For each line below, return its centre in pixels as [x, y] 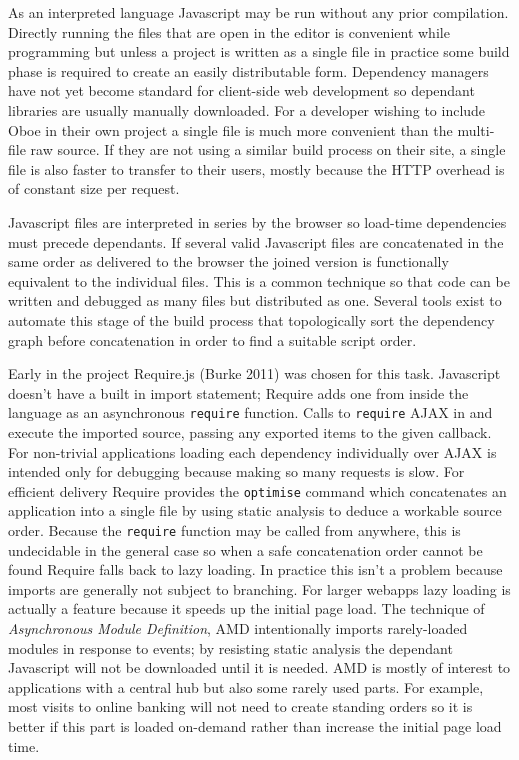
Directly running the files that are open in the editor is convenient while [229, 31]
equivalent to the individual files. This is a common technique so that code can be [259, 280]
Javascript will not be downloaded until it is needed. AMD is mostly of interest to [259, 667]
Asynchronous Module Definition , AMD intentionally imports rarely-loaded [238, 628]
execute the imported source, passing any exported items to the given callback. [250, 431]
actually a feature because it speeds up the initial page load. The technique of [246, 608]
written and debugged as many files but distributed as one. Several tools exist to [255, 300]
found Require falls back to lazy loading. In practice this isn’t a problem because [255, 569]
